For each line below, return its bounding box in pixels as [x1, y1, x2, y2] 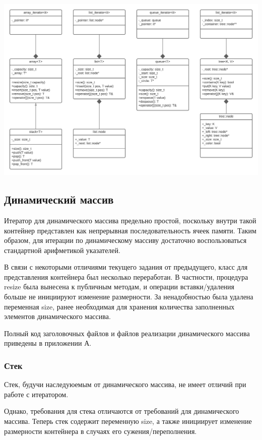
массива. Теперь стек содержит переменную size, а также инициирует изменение [4, 416, 252, 426]
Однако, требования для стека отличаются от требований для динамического [4, 406, 239, 416]
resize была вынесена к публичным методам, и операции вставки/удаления [4, 281, 235, 292]
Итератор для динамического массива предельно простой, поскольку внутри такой [4, 215, 256, 225]
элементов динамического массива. [4, 311, 111, 322]
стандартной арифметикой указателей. [4, 244, 120, 255]
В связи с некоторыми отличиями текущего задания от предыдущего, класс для [4, 262, 248, 272]
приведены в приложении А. [4, 338, 92, 348]
